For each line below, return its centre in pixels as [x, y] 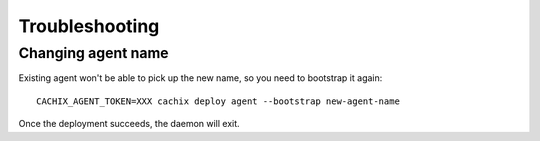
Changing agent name [93, 53]
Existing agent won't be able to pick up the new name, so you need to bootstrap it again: [200, 78]
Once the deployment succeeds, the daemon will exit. [129, 124]
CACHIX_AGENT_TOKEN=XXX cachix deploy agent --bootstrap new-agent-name [218, 101]
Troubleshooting [89, 26]
